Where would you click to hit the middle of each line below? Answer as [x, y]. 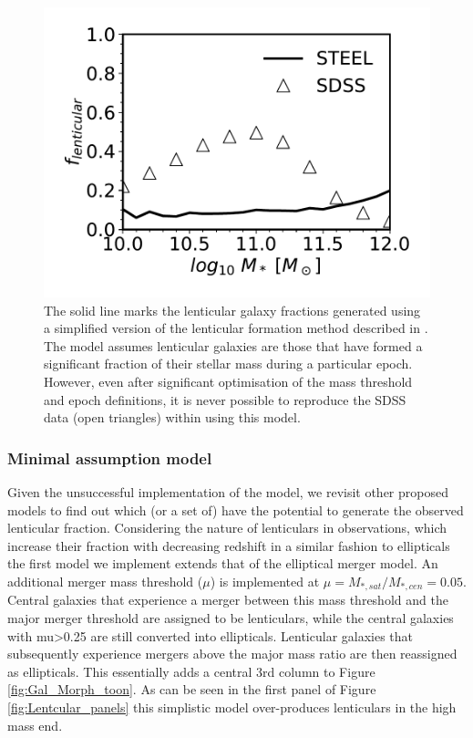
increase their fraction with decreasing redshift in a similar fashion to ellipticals [229, 545]
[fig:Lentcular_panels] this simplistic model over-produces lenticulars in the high [232, 707]
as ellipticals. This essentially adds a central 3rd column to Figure [191, 671]
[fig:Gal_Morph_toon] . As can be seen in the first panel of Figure [192, 689]
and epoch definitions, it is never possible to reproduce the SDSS [225, 399]
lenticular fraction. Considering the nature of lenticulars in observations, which [227, 528]
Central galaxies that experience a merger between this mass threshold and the [228, 600]
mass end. [35, 725]
